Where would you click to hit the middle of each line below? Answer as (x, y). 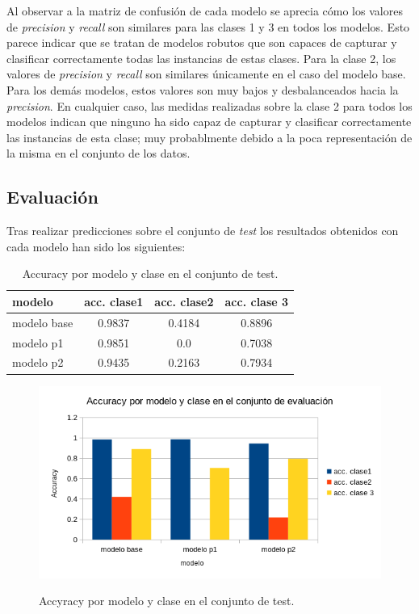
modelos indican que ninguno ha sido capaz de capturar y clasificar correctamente (209, 122)
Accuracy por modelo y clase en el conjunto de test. (150, 273)
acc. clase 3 (257, 301)
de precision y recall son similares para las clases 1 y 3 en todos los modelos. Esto (208, 26)
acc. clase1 (114, 301)
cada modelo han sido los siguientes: (96, 246)
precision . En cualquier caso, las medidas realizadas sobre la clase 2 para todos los (209, 105)
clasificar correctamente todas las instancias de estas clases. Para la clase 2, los (201, 58)
